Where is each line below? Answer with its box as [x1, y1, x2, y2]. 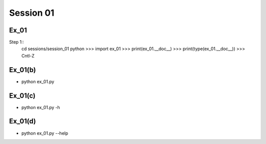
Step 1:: [9, 39, 24, 45]
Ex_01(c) [9, 91, 36, 100]
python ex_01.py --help [21, 130, 68, 136]
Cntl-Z [21, 53, 34, 58]
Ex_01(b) [9, 65, 36, 74]
